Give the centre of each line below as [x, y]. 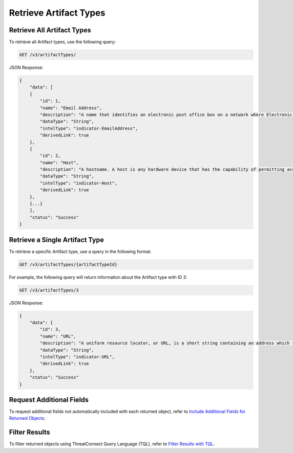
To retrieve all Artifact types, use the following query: [63, 42]
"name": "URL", [58, 336]
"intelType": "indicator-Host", [78, 183]
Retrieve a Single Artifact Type [57, 240]
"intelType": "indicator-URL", [77, 357]
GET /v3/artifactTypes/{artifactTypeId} [68, 264]
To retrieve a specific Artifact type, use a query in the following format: [80, 251]
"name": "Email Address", [71, 108]
